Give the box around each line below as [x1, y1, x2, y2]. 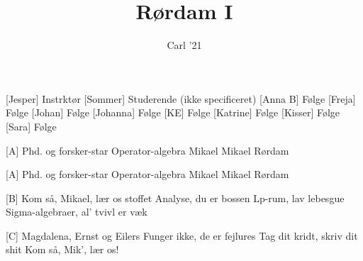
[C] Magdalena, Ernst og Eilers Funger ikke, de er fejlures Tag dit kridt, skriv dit [6, 228, 358, 243]
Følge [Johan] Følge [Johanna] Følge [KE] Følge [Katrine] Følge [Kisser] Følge [6, 105, 340, 120]
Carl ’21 [167, 38, 202, 52]
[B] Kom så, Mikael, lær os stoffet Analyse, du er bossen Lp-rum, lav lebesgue [6, 190, 345, 205]
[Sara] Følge [6, 118, 57, 133]
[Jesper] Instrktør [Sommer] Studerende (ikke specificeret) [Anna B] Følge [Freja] [6, 91, 356, 106]
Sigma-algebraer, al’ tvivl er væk [6, 204, 147, 219]
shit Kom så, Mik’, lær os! [6, 242, 119, 257]
